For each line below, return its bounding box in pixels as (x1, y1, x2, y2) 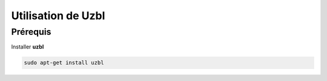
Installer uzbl (11, 43, 44, 50)
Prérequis (11, 26, 51, 37)
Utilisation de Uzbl (11, 9, 105, 22)
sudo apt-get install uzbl (24, 59, 104, 66)
